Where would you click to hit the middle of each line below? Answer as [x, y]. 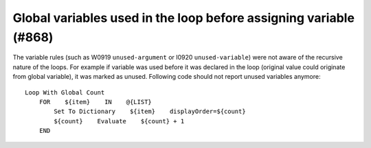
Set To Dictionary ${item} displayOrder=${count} [150, 112]
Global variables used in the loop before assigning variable [184, 18]
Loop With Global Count [65, 92]
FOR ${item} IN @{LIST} [95, 102]
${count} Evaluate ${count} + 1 [119, 121]
